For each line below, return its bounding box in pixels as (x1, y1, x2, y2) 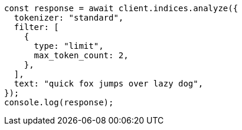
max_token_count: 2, (34, 51, 129, 60)
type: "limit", (34, 41, 104, 51)
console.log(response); (4, 98, 114, 107)
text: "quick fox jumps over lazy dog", (14, 79, 204, 88)
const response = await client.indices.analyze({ (4, 4, 238, 13)
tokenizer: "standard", (14, 13, 124, 22)
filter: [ (14, 22, 59, 32)
